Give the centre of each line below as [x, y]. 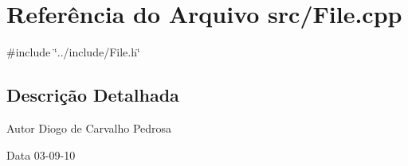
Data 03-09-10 [41, 154]
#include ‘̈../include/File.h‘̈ [73, 52]
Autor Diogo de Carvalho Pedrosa [89, 127]
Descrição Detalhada [93, 95]
